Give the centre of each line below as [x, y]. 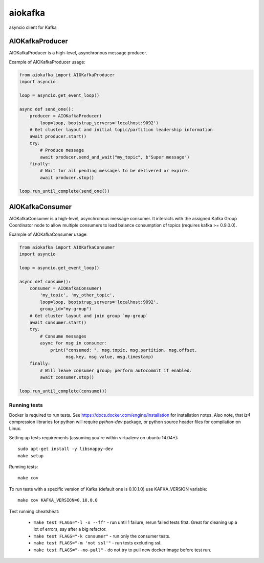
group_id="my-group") [66, 309]
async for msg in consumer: [74, 343]
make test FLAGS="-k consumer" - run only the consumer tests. [102, 536]
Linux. [15, 428]
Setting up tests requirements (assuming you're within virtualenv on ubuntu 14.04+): [94, 437]
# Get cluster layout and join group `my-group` [89, 316]
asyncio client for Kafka [33, 27]
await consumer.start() [58, 323]
